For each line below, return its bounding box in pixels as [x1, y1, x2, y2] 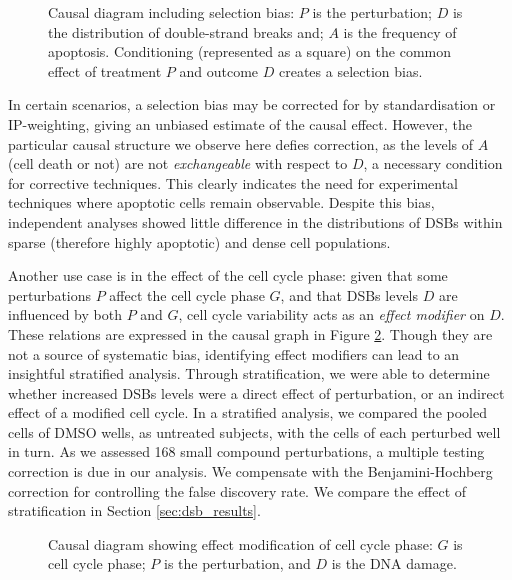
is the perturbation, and [163, 553, 311, 574]
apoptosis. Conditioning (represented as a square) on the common [48, 41, 452, 62]
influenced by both [8, 304, 122, 325]
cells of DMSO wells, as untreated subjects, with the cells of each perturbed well [8, 421, 501, 442]
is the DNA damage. [331, 553, 457, 574]
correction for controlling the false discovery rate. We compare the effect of [8, 480, 467, 501]
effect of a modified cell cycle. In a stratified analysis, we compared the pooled [8, 402, 487, 423]
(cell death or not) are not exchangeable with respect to [8, 153, 348, 174]
